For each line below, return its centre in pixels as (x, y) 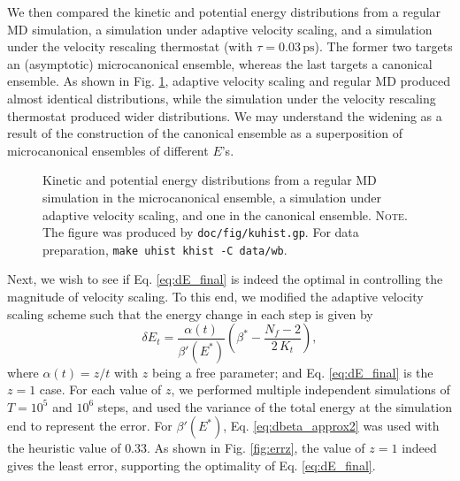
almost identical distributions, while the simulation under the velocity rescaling (222, 98)
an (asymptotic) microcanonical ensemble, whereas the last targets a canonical (220, 63)
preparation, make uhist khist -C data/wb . (165, 249)
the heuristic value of (64, 448)
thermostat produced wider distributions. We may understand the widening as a (225, 115)
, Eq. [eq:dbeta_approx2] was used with (331, 426)
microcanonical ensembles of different (108, 150)
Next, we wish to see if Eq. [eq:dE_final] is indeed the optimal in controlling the (225, 279)
